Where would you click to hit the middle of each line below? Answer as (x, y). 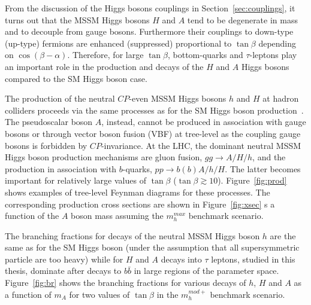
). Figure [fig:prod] (252, 180)
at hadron (281, 98)
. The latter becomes (263, 168)
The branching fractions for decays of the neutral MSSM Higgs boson (132, 235)
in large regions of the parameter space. (206, 271)
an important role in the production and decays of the (104, 66)
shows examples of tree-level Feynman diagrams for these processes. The (138, 192)
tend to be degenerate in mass (242, 19)
